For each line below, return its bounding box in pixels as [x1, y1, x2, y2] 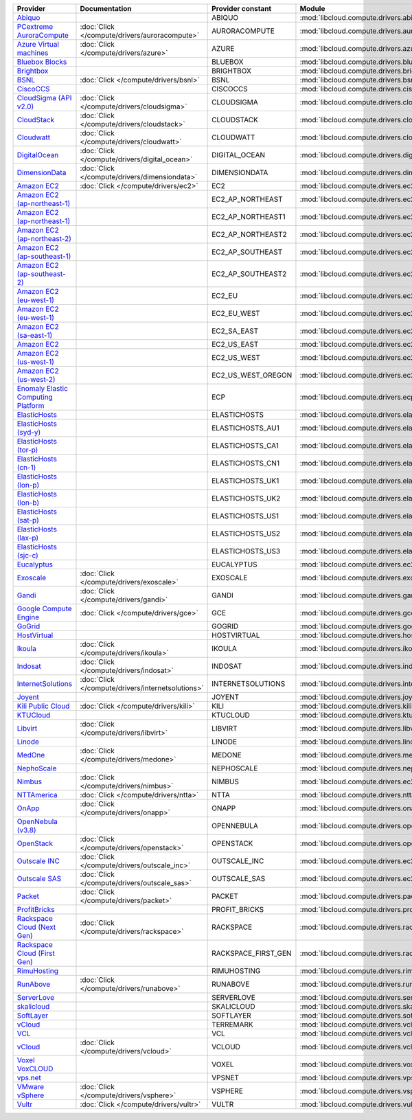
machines [16, 48, 49, 58]
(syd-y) [16, 428, 41, 437]
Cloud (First [16, 948, 55, 958]
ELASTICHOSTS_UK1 [211, 476, 279, 485]
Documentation [80, 4, 132, 13]
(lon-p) [16, 481, 40, 490]
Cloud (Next [16, 922, 56, 932]
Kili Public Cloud [16, 701, 70, 711]
